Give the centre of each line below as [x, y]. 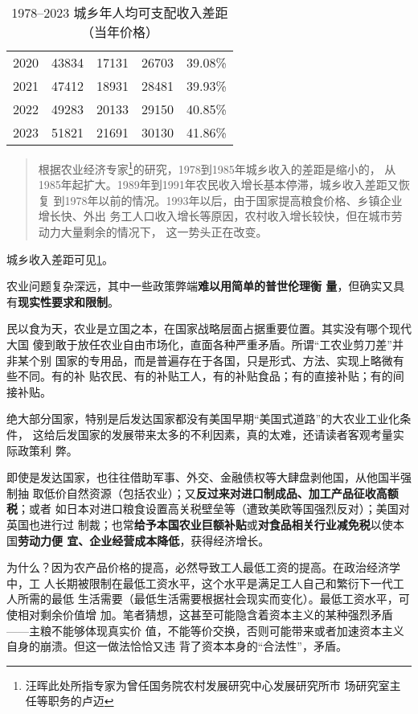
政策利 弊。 [47, 450]
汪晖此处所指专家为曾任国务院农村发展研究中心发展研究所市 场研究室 [207, 685]
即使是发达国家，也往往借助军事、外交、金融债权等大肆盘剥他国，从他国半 [203, 477]
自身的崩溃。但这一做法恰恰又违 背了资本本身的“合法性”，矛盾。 [177, 646]
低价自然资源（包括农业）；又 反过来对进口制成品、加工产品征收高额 [221, 492]
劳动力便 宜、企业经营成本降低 [99, 540]
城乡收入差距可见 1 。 [60, 259]
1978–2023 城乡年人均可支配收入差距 [120, 12]
